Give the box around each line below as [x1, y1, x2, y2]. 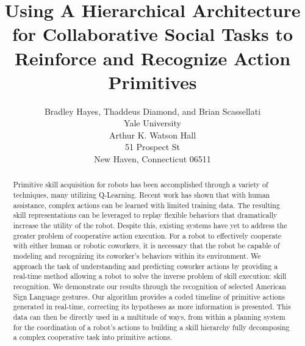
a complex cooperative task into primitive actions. [13, 332, 172, 342]
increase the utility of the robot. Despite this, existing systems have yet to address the [13, 220, 287, 231]
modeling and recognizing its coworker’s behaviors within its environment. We [13, 251, 261, 261]
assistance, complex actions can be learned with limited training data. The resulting [13, 200, 280, 210]
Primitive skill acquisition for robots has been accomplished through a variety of [13, 179, 268, 190]
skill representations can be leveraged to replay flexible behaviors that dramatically [13, 210, 278, 220]
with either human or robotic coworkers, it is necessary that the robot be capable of [13, 240, 280, 251]
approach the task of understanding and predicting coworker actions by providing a [13, 261, 278, 271]
